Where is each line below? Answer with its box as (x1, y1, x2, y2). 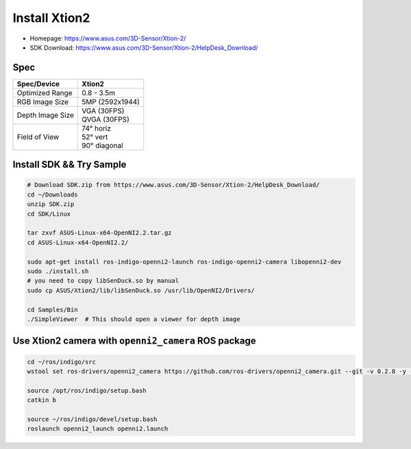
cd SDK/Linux (27, 209, 71, 218)
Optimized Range (16, 88, 73, 97)
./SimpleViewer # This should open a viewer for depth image (27, 315, 240, 323)
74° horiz (82, 123, 111, 133)
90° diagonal (82, 140, 123, 150)
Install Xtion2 (12, 10, 90, 25)
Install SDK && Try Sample (12, 159, 127, 170)
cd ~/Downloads (27, 190, 78, 198)
